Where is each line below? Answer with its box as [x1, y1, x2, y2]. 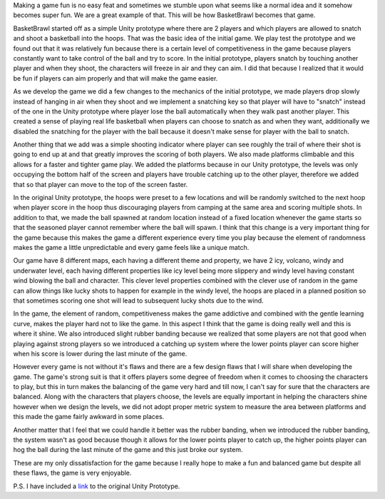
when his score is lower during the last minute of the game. [13, 349, 188, 358]
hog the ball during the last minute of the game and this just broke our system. [13, 445, 243, 454]
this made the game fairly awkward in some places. [13, 413, 165, 421]
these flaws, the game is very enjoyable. [13, 468, 132, 478]
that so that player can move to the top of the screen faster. [13, 180, 188, 188]
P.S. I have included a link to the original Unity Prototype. [13, 482, 180, 490]
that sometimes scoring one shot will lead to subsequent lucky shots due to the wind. [13, 296, 264, 305]
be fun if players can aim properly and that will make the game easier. [13, 74, 218, 82]
